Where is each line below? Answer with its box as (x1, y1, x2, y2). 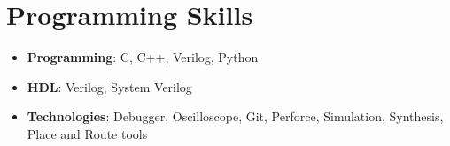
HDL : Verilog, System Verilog (27, 77, 192, 96)
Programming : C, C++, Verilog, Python (27, 48, 259, 66)
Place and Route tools (27, 124, 148, 142)
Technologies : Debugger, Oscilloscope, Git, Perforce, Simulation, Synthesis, (27, 107, 444, 126)
